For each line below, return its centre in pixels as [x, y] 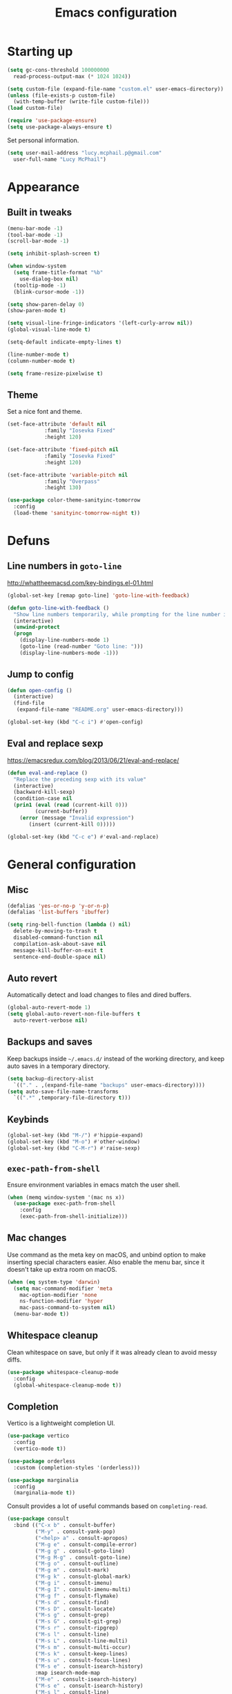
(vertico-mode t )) [40, 1449]
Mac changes [37, 1238]
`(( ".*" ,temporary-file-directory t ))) [72, 1098]
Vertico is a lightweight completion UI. [61, 1423]
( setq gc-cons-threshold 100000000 [58, 70]
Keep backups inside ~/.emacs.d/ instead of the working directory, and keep [116, 1058]
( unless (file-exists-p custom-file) [61, 95]
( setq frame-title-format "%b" [58, 273]
